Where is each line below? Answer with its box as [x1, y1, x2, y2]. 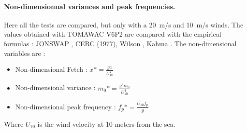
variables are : [4, 48, 45, 58]
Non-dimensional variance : [15, 82, 96, 92]
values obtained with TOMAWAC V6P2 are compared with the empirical [4, 29, 221, 39]
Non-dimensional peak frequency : [15, 101, 116, 111]
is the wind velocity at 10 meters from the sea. [37, 119, 175, 129]
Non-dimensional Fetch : [15, 64, 87, 74]
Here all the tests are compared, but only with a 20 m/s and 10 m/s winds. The [4, 19, 244, 29]
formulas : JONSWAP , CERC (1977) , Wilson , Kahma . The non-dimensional [4, 38, 237, 48]
